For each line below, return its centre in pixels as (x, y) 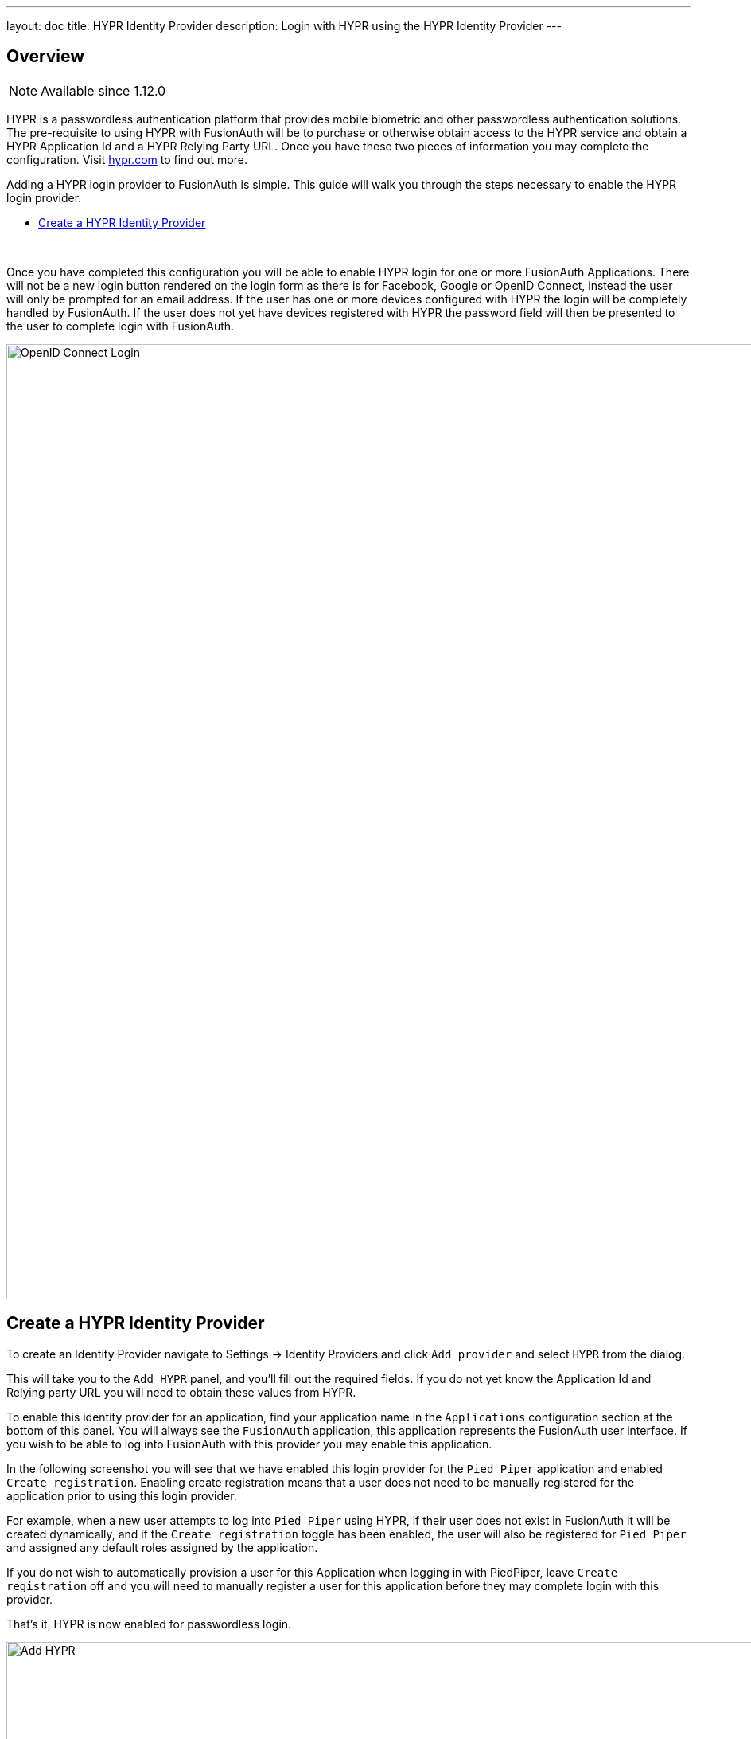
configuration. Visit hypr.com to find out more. (127, 159)
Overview (46, 57)
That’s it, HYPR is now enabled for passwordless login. (149, 1624)
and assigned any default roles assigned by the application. (162, 1547)
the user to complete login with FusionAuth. (121, 326)
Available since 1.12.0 (103, 90)
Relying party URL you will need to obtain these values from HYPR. (181, 1392)
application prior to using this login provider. (122, 1495)
